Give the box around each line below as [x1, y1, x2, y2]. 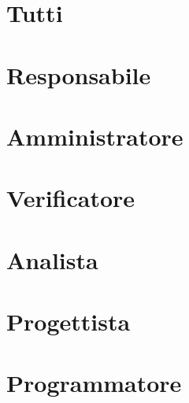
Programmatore [6, 367, 182, 399]
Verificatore [6, 182, 135, 214]
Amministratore [6, 120, 183, 152]
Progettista [6, 305, 131, 338]
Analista [6, 243, 98, 275]
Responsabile [6, 58, 151, 91]
